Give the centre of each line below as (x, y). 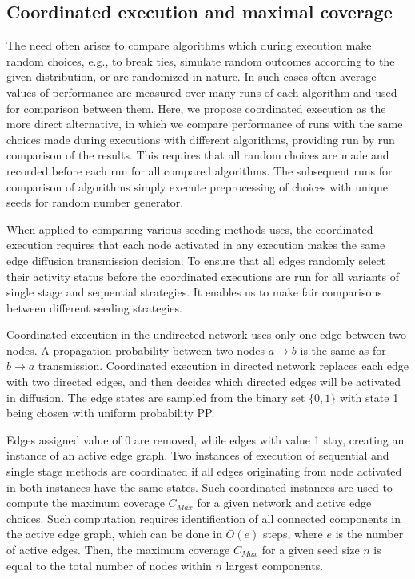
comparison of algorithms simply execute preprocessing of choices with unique (197, 186)
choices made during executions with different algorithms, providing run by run (201, 139)
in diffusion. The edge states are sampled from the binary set (156, 397)
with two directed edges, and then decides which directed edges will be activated (204, 382)
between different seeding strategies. (94, 307)
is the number (369, 534)
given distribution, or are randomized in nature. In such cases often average (192, 76)
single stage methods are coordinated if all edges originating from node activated (204, 471)
